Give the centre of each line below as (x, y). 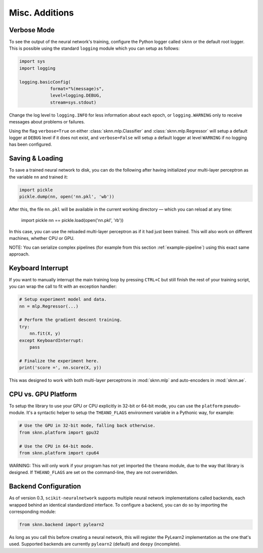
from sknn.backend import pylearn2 (62, 524)
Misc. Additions (41, 13)
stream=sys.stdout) (73, 102)
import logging (37, 68)
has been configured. (30, 144)
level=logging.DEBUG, (76, 96)
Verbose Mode (32, 30)
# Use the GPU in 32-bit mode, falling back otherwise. (87, 426)
